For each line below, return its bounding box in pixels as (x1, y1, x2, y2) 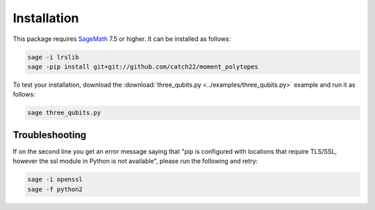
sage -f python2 (27, 185, 83, 193)
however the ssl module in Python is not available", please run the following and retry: (12, 157, 258, 166)
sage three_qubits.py (27, 109, 101, 117)
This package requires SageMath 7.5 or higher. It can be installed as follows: (12, 35, 231, 43)
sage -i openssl (27, 175, 83, 184)
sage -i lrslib (27, 53, 79, 61)
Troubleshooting (12, 129, 87, 141)
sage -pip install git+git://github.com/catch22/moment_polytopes (27, 62, 258, 71)
